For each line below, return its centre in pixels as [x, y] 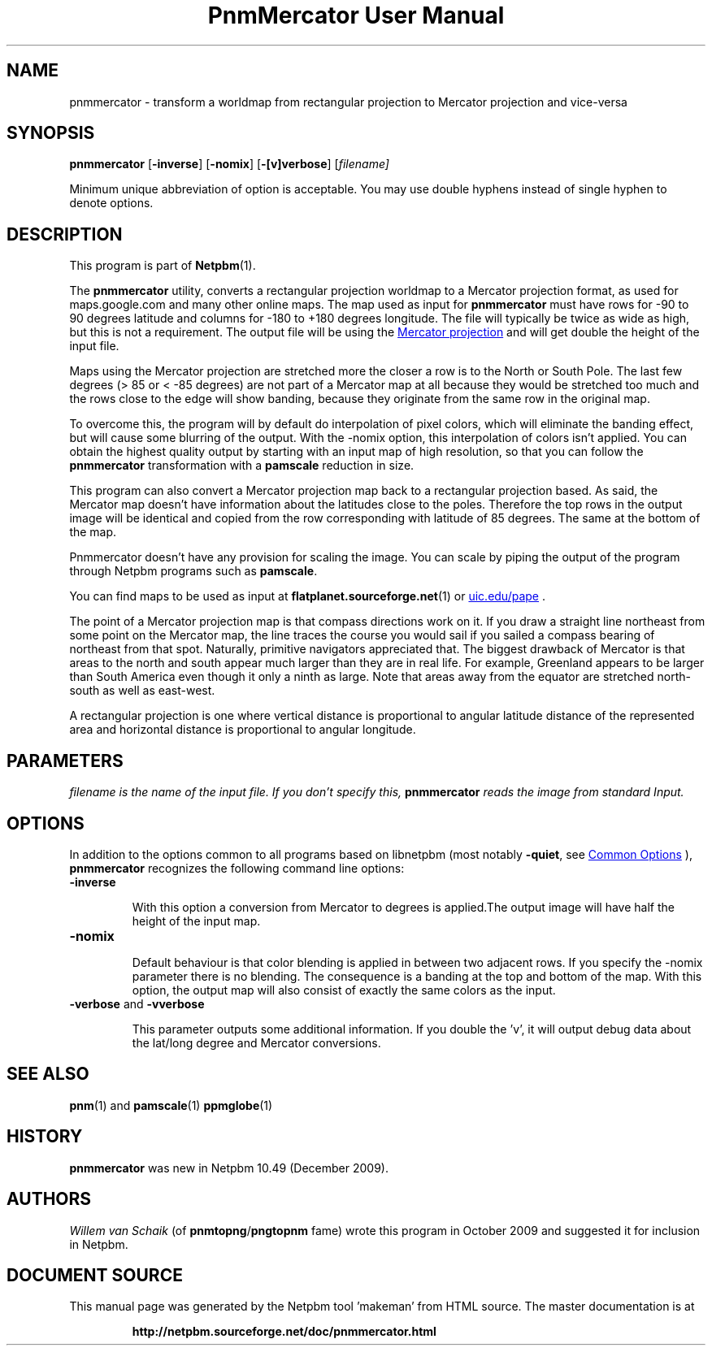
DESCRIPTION [65, 234]
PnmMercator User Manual [356, 15]
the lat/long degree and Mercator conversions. [256, 1042]
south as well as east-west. [142, 691]
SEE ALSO [48, 1074]
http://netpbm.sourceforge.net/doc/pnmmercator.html [284, 1332]
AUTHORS [49, 1199]
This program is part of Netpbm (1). [163, 266]
